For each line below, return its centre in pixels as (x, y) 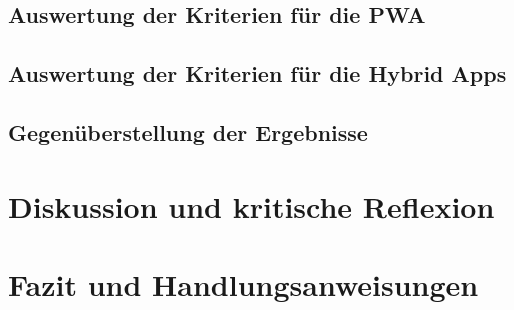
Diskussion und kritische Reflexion (251, 205)
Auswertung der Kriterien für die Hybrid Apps (257, 73)
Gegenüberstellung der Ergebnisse (188, 131)
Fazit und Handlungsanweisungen (243, 283)
